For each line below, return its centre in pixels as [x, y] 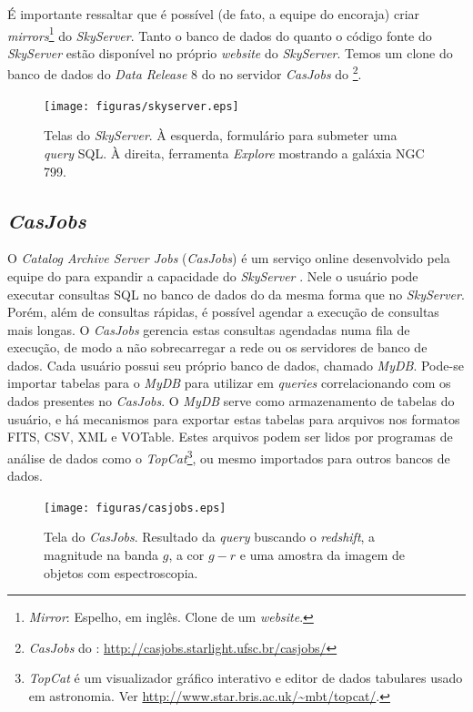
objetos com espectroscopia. [121, 572]
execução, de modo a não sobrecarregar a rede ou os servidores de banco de [217, 347]
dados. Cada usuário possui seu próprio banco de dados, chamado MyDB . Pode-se [236, 365]
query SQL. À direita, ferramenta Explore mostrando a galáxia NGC [234, 153]
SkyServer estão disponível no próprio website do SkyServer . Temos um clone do [230, 52]
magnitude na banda [101, 554]
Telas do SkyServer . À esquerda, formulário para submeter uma [221, 135]
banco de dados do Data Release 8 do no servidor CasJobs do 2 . [185, 73]
